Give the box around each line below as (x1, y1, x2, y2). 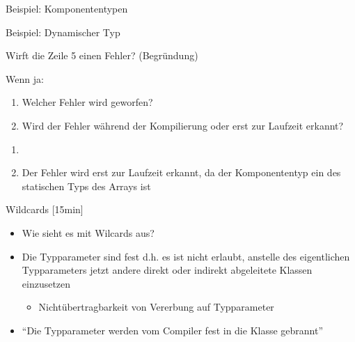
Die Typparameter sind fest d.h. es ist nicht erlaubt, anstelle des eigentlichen (22, 249, 350, 263)
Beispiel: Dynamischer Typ (6, 24, 120, 39)
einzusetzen (22, 276, 71, 290)
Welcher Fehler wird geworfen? (22, 95, 153, 109)
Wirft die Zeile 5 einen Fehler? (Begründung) (6, 48, 198, 63)
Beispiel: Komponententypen (6, 1, 128, 15)
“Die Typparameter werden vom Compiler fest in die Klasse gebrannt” (22, 322, 324, 337)
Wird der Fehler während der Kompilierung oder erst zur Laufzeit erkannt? (22, 118, 344, 132)
